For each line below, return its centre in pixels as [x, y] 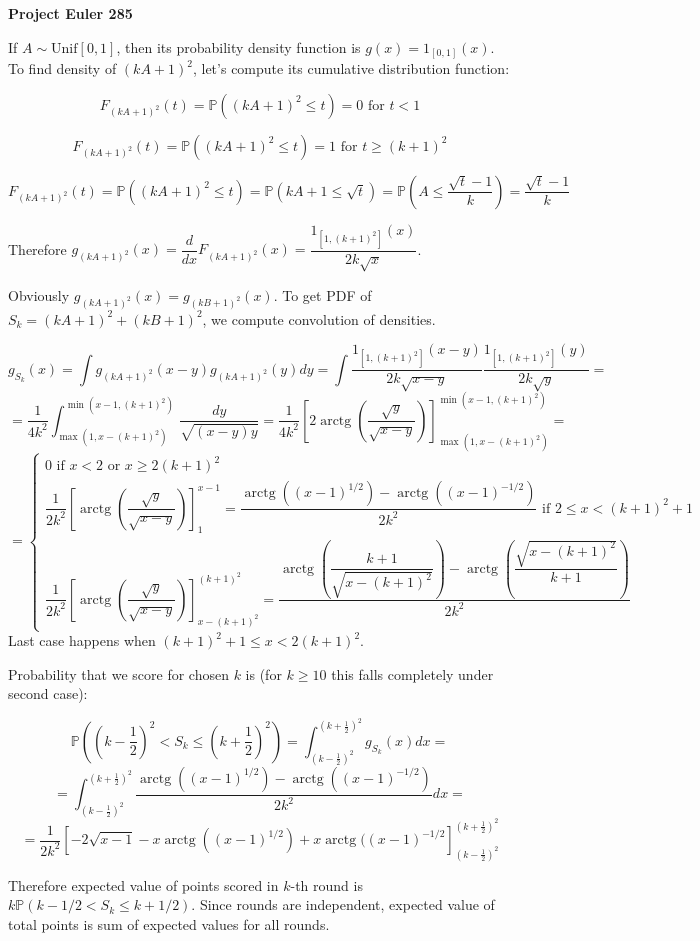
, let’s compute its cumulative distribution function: [351, 68]
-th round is [326, 884]
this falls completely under [412, 673]
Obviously [39, 294]
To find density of [62, 68]
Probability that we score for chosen [118, 673]
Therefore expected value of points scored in [143, 884]
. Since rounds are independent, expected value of [343, 904]
